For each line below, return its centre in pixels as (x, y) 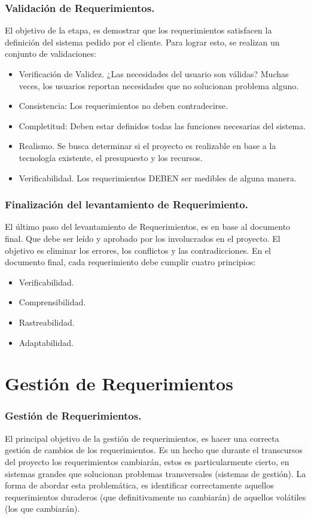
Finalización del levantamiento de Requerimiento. (126, 204)
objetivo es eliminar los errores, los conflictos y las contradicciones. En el (138, 250)
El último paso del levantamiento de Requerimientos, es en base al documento (148, 227)
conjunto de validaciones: (51, 54)
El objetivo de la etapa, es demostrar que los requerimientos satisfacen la (138, 30)
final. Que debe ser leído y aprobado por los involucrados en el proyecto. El (143, 238)
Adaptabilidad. (46, 342)
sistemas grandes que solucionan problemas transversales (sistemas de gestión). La (155, 473)
